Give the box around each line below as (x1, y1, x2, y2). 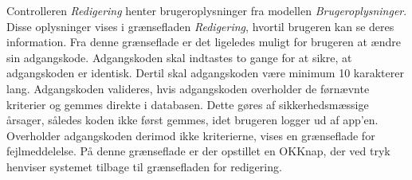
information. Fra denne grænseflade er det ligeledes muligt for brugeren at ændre (6, 33, 401, 50)
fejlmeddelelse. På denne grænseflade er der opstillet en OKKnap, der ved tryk (6, 143, 390, 159)
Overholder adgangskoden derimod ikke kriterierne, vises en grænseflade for (6, 127, 375, 143)
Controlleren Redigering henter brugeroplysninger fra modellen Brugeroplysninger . (6, 2, 407, 18)
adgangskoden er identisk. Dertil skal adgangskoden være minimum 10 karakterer (6, 65, 404, 81)
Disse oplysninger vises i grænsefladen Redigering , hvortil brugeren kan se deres (6, 18, 394, 34)
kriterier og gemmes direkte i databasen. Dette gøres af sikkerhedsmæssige (6, 96, 369, 112)
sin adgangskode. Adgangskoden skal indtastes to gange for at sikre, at (6, 49, 352, 65)
